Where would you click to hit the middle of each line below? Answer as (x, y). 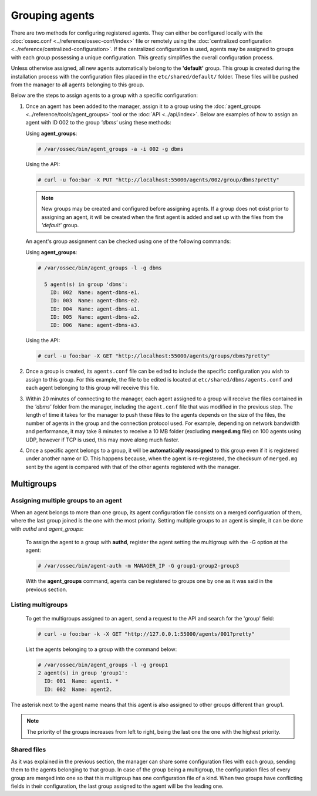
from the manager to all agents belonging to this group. (77, 85)
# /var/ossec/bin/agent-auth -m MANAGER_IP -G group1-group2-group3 (139, 566)
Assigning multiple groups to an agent (66, 501)
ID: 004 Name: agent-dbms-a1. (95, 309)
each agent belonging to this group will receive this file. (92, 388)
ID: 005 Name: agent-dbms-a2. (95, 317)
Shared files (28, 750)
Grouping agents (53, 15)
